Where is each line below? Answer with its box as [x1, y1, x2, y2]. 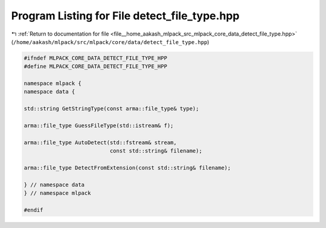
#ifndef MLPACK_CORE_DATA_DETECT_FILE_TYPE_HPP [24, 54, 167, 62]
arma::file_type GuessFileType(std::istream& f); [24, 122, 174, 129]
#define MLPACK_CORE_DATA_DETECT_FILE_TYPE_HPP [24, 63, 167, 70]
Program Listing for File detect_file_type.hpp [11, 9, 240, 22]
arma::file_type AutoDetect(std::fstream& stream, [24, 139, 177, 146]
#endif [24, 206, 43, 214]
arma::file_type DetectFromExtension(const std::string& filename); [24, 165, 231, 171]
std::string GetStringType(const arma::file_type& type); [24, 106, 199, 112]
